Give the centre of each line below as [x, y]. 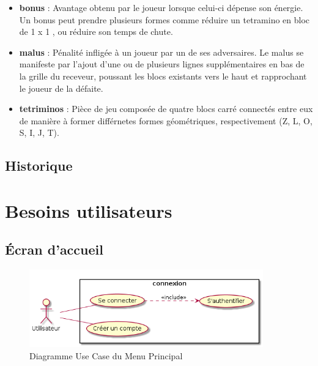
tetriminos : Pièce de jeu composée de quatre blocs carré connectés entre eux [166, 109]
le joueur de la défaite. [61, 88]
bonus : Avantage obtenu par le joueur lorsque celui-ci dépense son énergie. [161, 7]
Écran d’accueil [54, 249]
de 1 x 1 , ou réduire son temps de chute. [96, 32]
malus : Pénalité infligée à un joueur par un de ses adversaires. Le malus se [161, 52]
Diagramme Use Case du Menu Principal [106, 355]
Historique [39, 166]
